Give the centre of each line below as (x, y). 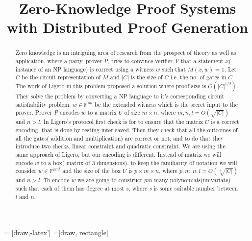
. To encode (55, 180)
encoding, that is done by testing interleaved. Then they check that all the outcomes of (126, 130)
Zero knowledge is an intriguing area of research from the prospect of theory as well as (126, 53)
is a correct (225, 122)
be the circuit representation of (61, 77)
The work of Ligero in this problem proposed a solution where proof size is (111, 85)
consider (26, 171)
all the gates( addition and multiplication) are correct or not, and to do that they (120, 138)
